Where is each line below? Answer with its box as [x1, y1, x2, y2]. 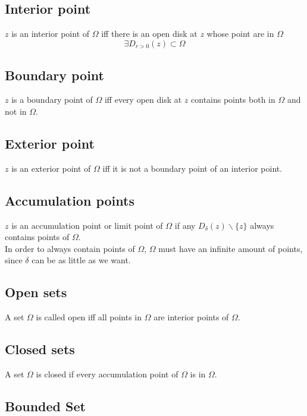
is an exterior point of [11, 162, 91, 174]
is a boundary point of [11, 93, 93, 106]
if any [174, 219, 196, 231]
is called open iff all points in [36, 311, 142, 323]
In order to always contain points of [5, 242, 135, 254]
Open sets [5, 283, 67, 301]
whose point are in [206, 27, 274, 40]
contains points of [5, 231, 70, 243]
